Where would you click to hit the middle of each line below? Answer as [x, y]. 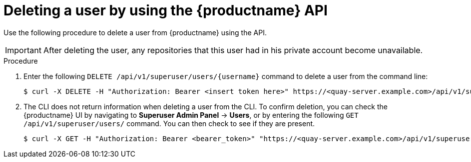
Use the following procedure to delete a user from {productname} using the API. [135, 32]
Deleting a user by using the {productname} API [166, 10]
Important [23, 50]
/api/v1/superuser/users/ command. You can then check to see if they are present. [169, 123]
